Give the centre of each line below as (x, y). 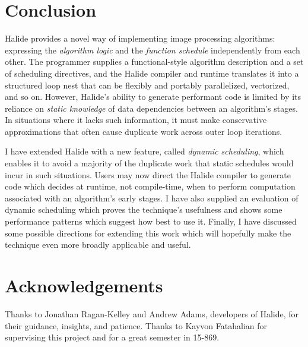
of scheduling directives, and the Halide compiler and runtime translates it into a (152, 73)
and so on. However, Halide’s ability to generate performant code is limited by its (153, 97)
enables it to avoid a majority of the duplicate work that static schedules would (149, 163)
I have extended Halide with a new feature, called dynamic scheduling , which (145, 151)
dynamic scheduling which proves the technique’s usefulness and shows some (144, 209)
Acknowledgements (84, 285)
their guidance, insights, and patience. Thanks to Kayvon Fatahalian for (136, 325)
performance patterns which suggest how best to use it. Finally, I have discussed (151, 221)
